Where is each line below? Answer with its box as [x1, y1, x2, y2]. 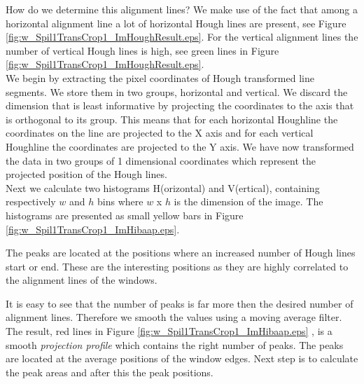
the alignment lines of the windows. [6, 273, 157, 287]
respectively [6, 194, 56, 209]
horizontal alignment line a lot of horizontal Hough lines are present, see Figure [6, 15, 346, 30]
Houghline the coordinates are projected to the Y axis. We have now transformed [6, 139, 354, 153]
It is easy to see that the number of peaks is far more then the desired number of [6, 296, 353, 310]
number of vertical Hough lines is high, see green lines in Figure [6, 43, 279, 57]
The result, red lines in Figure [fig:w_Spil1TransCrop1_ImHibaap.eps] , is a [6, 324, 332, 338]
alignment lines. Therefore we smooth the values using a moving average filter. [6, 310, 342, 324]
